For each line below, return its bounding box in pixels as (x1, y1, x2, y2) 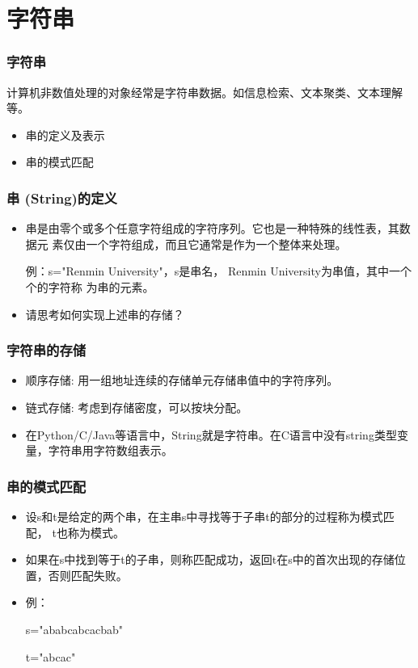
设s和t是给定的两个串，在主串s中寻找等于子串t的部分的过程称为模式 (25, 507, 383, 524)
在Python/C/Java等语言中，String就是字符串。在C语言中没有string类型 (25, 426, 397, 443)
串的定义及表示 (25, 126, 105, 143)
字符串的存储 (6, 340, 87, 360)
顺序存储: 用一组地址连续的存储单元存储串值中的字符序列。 (25, 372, 339, 389)
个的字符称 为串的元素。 (25, 278, 154, 295)
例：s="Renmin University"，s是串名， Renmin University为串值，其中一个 (25, 263, 412, 279)
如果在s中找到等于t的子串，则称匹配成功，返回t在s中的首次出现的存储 (25, 551, 395, 568)
